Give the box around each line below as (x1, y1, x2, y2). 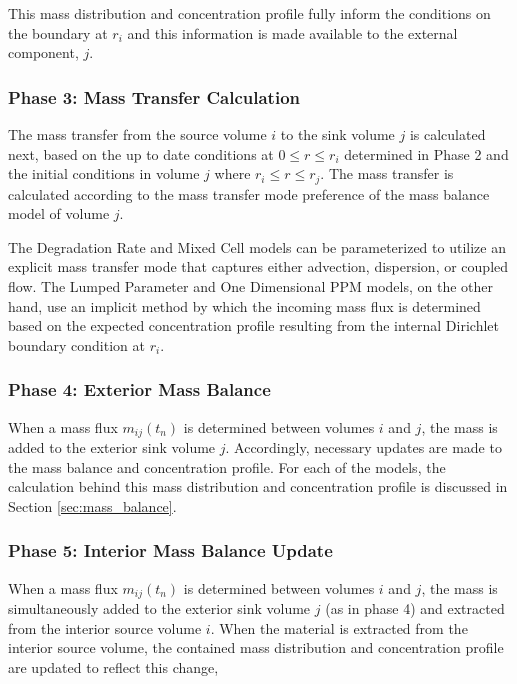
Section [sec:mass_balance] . (8, 495, 177, 516)
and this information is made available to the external (127, 22, 458, 43)
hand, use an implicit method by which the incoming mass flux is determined (8, 295, 481, 316)
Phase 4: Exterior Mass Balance (8, 377, 271, 402)
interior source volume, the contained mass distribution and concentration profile (8, 637, 504, 658)
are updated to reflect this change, (8, 656, 219, 677)
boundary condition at (8, 334, 145, 355)
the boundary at (8, 22, 108, 43)
